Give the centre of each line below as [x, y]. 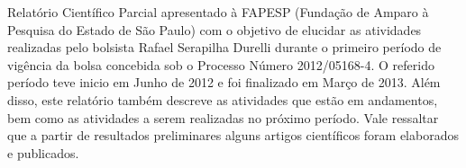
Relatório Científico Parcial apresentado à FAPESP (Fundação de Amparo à [218, 12]
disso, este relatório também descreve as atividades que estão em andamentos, [223, 99]
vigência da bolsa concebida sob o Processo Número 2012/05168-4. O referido [221, 64]
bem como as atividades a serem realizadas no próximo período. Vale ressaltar [223, 117]
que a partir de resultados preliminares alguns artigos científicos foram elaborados [233, 135]
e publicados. [43, 152]
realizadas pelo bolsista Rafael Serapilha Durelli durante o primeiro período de [224, 47]
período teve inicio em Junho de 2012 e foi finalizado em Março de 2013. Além [224, 82]
